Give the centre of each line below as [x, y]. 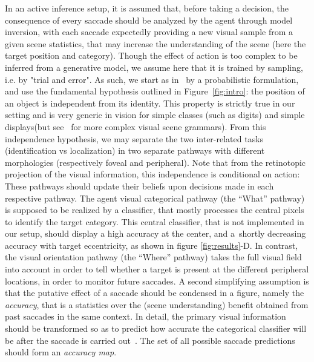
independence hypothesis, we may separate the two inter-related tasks [134, 138]
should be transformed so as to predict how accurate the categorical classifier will [156, 328]
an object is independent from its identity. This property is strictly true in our [150, 103]
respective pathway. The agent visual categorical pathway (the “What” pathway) [155, 198]
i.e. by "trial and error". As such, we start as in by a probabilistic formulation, [152, 79]
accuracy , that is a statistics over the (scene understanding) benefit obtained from [157, 304]
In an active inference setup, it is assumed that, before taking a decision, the [147, 8]
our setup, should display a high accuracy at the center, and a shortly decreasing [155, 233]
